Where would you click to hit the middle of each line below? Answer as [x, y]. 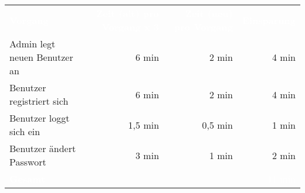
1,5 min [144, 125]
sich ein [25, 131]
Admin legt [33, 44]
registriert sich [39, 101]
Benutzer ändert [43, 148]
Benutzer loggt [40, 118]
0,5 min [217, 125]
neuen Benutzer [41, 57]
